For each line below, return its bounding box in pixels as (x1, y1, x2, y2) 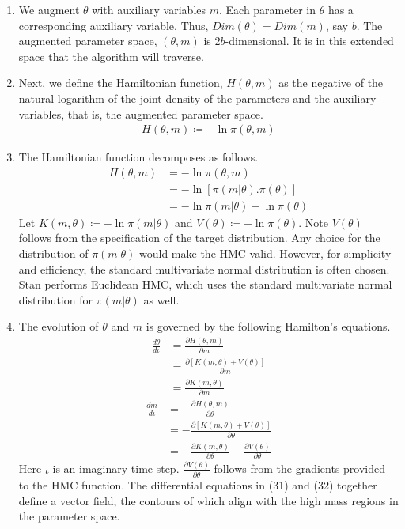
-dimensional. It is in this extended (225, 32, 394, 49)
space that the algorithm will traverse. (18, 47, 204, 64)
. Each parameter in (218, 2, 316, 17)
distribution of (18, 245, 89, 262)
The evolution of (18, 318, 99, 334)
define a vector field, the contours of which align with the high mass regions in (18, 492, 399, 508)
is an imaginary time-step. (52, 460, 180, 477)
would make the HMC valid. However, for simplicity (139, 245, 392, 262)
